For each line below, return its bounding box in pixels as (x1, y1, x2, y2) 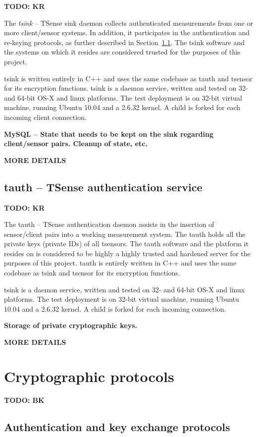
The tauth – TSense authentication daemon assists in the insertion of (4, 219, 214, 229)
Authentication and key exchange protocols (4, 419, 230, 434)
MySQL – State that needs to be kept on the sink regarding (4, 128, 213, 139)
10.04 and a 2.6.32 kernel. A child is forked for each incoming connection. (4, 303, 226, 314)
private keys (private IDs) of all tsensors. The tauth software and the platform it (4, 238, 249, 249)
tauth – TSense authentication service (4, 179, 203, 194)
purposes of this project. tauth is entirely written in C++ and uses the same (4, 258, 236, 268)
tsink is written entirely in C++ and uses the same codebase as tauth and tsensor (4, 73, 253, 83)
